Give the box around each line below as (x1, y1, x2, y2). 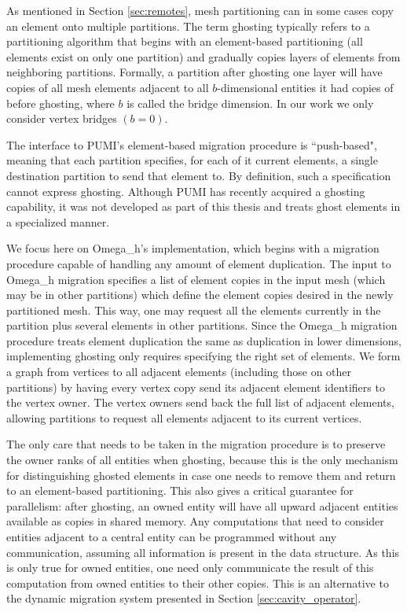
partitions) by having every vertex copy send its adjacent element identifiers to (6, 378, 385, 395)
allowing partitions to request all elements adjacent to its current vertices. (6, 409, 362, 426)
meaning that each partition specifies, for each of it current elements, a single (6, 152, 378, 168)
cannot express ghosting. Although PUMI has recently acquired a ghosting (6, 182, 365, 199)
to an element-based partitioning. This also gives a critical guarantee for (6, 482, 354, 499)
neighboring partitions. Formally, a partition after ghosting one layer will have (6, 64, 383, 80)
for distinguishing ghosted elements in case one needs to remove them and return (6, 466, 396, 483)
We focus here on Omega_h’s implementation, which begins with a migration (6, 240, 379, 256)
